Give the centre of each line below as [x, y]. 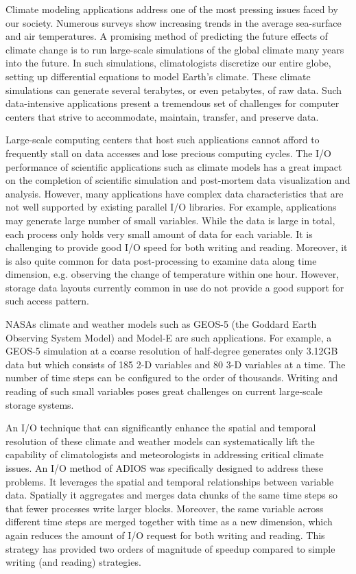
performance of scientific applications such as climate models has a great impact [174, 166]
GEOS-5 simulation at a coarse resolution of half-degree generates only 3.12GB [172, 351]
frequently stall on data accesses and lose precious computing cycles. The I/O [169, 153]
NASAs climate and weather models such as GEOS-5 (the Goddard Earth [161, 324]
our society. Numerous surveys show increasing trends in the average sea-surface [174, 22]
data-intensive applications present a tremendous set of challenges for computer [173, 103]
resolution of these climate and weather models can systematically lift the [160, 441]
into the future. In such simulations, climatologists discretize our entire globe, [168, 63]
